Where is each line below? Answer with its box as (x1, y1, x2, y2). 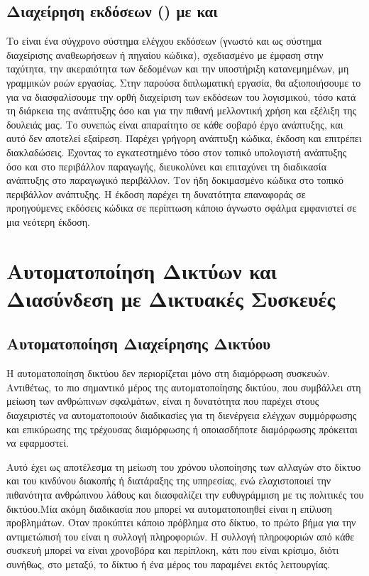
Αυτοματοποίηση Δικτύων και (6, 256, 277, 285)
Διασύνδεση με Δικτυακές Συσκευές (6, 283, 336, 313)
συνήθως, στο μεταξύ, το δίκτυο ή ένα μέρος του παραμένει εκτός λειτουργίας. (6, 557, 331, 571)
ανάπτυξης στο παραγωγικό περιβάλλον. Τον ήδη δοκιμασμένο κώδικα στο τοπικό (6, 173, 344, 188)
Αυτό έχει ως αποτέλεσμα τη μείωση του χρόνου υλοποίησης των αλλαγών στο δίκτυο (6, 459, 361, 474)
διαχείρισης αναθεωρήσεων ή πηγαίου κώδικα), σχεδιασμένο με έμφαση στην (6, 47, 324, 62)
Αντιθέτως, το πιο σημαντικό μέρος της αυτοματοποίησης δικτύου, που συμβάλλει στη (6, 379, 361, 394)
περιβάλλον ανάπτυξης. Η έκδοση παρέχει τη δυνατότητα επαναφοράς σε (6, 186, 306, 201)
